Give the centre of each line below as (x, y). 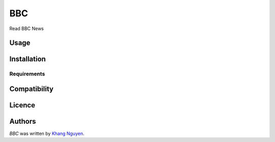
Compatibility (31, 89)
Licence (22, 105)
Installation (28, 59)
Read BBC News (27, 29)
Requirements (27, 74)
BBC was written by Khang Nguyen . (47, 134)
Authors (23, 121)
